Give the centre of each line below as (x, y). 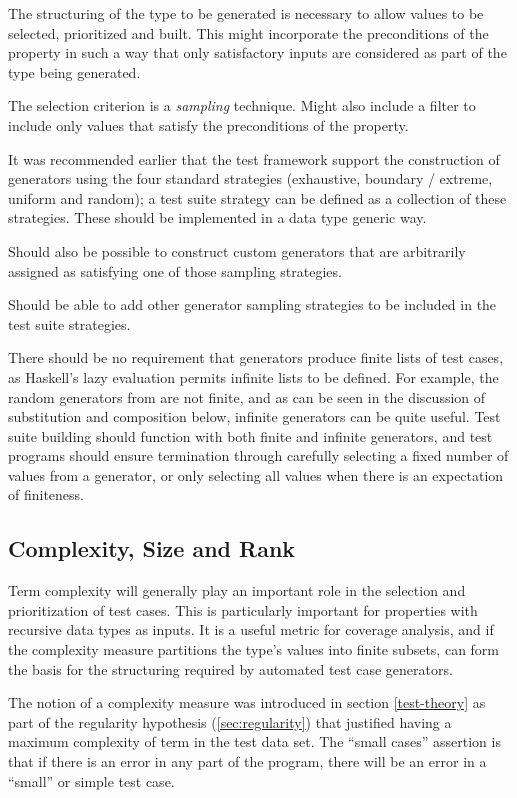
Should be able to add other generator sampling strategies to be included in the (252, 304)
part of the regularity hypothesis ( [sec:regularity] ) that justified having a (230, 721)
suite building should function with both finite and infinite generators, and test (250, 435)
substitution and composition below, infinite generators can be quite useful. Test (254, 416)
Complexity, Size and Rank (152, 548)
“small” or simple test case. (91, 780)
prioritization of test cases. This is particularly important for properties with (243, 609)
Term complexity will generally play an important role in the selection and (237, 590)
